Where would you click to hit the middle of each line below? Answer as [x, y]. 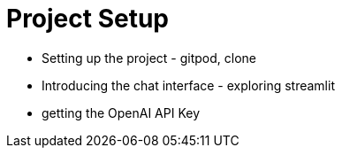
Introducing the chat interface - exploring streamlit [188, 85]
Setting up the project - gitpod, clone [149, 58]
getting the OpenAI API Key [121, 112]
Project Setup [88, 19]
